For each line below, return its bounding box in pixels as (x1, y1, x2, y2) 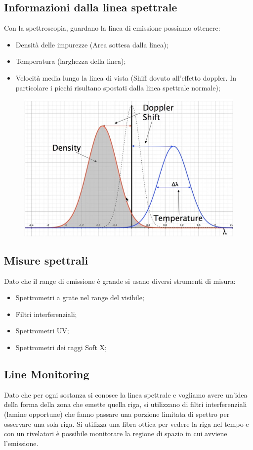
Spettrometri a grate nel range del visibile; (15, 292, 144, 303)
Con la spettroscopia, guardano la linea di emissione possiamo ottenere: (4, 23, 220, 33)
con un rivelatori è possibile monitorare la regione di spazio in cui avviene (4, 428, 227, 439)
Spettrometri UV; (15, 325, 69, 336)
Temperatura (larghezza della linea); (15, 56, 126, 66)
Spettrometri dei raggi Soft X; (15, 342, 107, 353)
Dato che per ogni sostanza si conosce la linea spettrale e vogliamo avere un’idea (4, 389, 248, 400)
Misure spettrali (4, 252, 88, 268)
